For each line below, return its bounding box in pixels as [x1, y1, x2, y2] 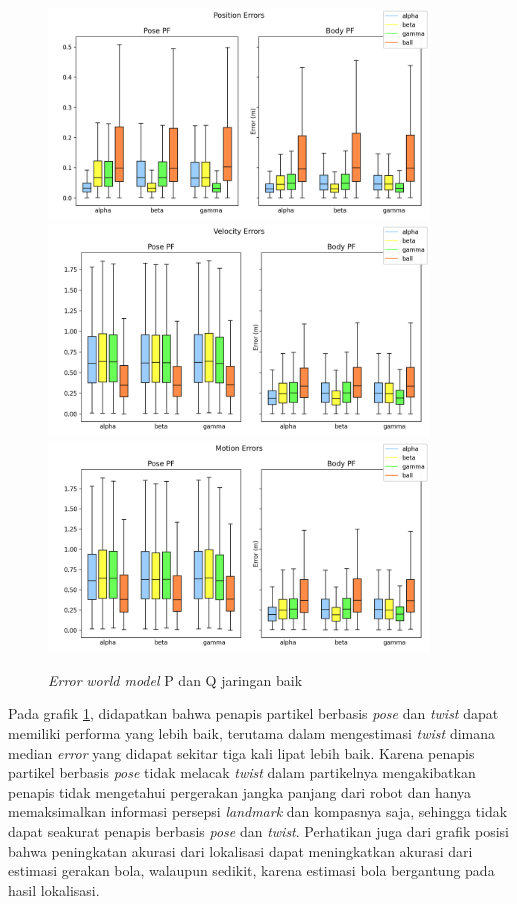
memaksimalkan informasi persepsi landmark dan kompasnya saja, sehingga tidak [8, 801, 508, 822]
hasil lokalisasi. [8, 879, 100, 900]
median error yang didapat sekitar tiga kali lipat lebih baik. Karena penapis [8, 742, 475, 763]
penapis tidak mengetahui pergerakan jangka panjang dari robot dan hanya [8, 781, 472, 802]
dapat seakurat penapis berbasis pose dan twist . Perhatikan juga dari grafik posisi [8, 820, 509, 841]
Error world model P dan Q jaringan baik [48, 669, 303, 690]
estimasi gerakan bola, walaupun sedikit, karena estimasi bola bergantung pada [8, 860, 495, 881]
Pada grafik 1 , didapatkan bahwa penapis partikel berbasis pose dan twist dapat [8, 703, 499, 724]
